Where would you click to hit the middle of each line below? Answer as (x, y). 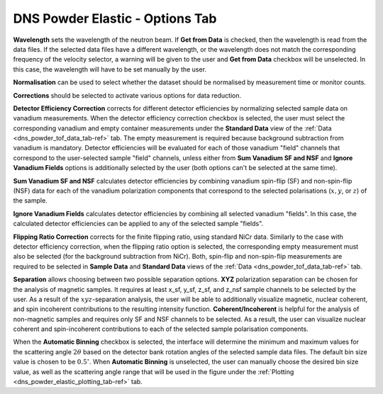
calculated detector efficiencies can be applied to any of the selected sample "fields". (138, 224)
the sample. (30, 201)
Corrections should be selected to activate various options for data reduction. (127, 95)
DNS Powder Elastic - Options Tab (115, 18)
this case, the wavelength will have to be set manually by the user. (110, 69)
